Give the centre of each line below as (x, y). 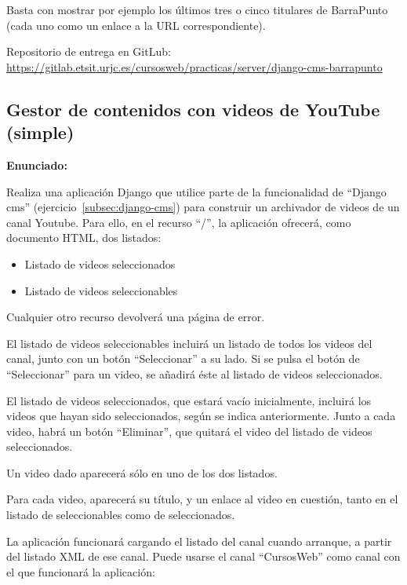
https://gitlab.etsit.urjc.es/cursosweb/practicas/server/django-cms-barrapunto (194, 66)
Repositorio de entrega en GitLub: (89, 51)
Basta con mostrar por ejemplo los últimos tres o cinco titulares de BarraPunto (197, 9)
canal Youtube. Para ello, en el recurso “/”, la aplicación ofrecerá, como (179, 222)
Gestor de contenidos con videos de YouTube (193, 109)
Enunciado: (37, 165)
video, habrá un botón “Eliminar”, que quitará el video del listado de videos (189, 431)
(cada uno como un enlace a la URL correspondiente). (136, 25)
